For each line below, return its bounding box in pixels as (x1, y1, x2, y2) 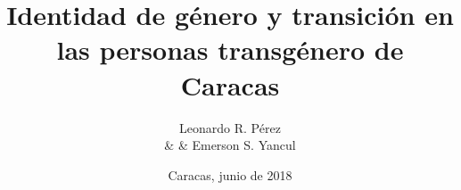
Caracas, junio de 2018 (168, 165, 292, 184)
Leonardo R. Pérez (179, 118, 281, 136)
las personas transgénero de (56, 31, 404, 68)
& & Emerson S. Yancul (164, 136, 296, 154)
